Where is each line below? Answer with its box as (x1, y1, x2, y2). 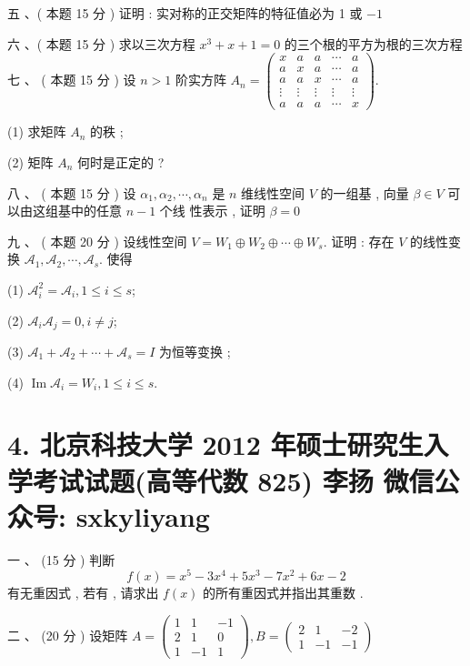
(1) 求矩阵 (7, 122, 66, 141)
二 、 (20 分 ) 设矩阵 (7, 625, 128, 644)
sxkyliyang (75, 497, 210, 534)
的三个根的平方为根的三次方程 (284, 34, 463, 53)
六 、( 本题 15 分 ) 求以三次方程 (7, 34, 195, 53)
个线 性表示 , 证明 (159, 201, 265, 220)
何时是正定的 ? (77, 153, 165, 171)
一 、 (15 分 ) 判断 (7, 550, 115, 569)
